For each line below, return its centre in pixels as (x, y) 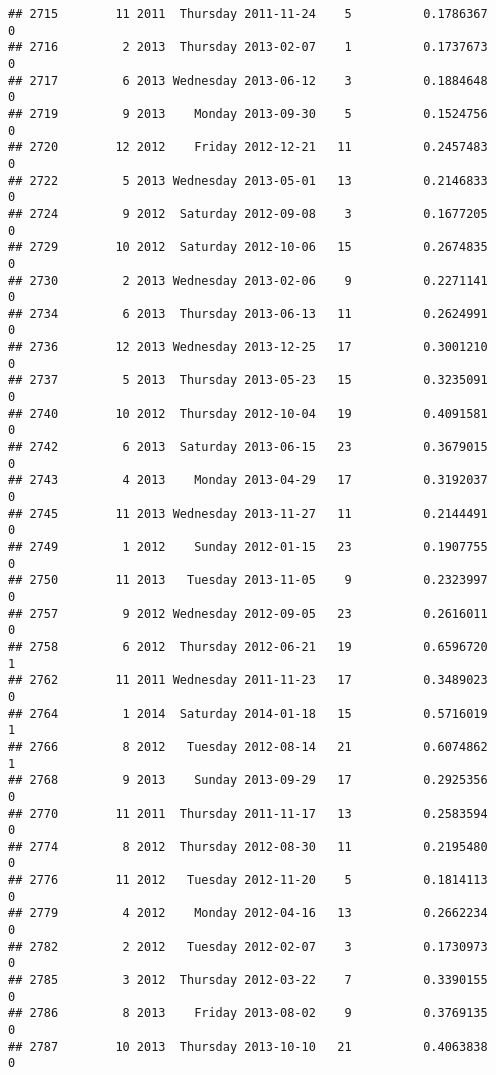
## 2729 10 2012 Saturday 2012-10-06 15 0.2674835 (248, 247)
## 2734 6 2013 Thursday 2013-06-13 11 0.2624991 (248, 313)
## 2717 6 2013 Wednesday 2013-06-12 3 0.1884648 (248, 80)
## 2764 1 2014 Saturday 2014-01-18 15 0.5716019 (248, 713)
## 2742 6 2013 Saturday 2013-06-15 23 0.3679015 (248, 447)
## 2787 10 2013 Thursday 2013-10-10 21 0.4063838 (248, 1046)
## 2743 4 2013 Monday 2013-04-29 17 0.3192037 (248, 480)
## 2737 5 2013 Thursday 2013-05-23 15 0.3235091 (248, 380)
